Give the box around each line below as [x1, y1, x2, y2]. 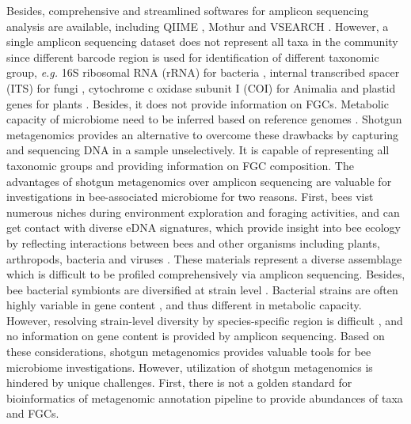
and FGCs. [6, 405, 59, 422]
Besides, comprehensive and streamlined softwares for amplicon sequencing [6, 2, 369, 18]
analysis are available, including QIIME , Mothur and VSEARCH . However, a [6, 17, 389, 34]
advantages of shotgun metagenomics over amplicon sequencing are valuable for [6, 172, 392, 189]
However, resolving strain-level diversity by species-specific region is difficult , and [6, 312, 403, 328]
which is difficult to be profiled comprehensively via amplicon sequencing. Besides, [6, 266, 405, 282]
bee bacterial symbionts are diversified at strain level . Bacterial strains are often [6, 281, 398, 297]
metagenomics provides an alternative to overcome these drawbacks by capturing [6, 126, 399, 142]
